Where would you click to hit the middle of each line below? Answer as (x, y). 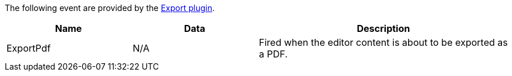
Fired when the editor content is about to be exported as (383, 42)
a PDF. (273, 54)
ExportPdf (29, 48)
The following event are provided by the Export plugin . (110, 8)
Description (383, 28)
